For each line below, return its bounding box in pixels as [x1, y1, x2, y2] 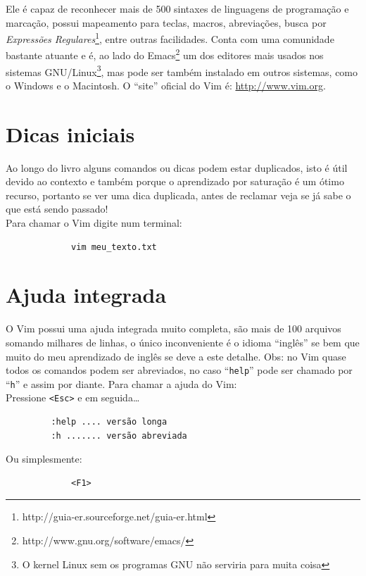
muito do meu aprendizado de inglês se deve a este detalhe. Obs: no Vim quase [6, 349, 346, 363]
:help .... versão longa [51, 417, 168, 427]
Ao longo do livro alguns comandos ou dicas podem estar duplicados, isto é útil [6, 160, 348, 175]
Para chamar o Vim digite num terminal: [6, 215, 182, 230]
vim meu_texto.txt [71, 242, 157, 252]
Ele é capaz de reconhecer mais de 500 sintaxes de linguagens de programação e [6, 1, 349, 15]
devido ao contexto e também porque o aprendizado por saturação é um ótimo [6, 174, 344, 189]
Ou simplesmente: [6, 451, 82, 466]
